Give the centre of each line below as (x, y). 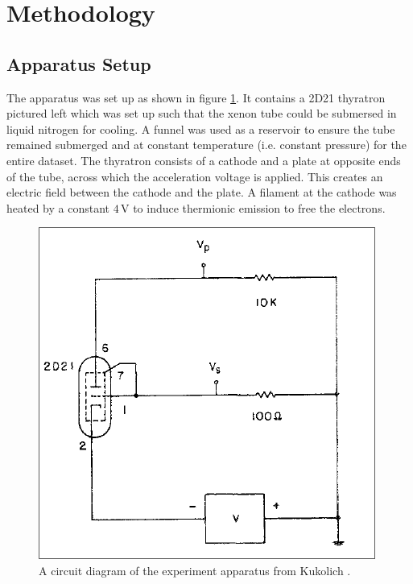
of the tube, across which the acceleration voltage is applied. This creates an (195, 176)
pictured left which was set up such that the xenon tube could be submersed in (202, 113)
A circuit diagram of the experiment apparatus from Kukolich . (195, 570)
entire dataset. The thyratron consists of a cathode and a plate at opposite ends (204, 160)
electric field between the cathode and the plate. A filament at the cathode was (202, 192)
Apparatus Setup (79, 63)
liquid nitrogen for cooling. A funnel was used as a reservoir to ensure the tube (201, 128)
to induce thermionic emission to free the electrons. (259, 207)
